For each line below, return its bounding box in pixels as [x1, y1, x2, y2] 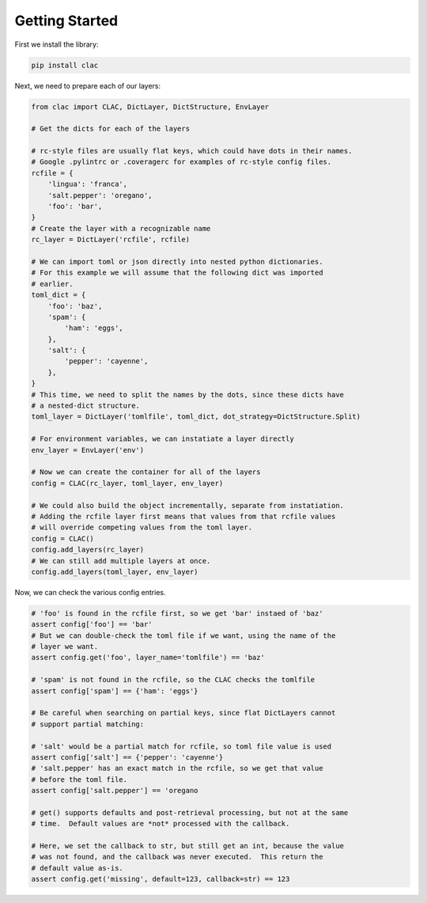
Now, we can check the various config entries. [14, 587, 166, 597]
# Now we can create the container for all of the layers [31, 468, 261, 476]
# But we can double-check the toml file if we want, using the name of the [31, 631, 336, 640]
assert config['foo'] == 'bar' [31, 620, 153, 629]
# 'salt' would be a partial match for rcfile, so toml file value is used [31, 742, 332, 751]
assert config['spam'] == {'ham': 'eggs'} [31, 686, 198, 696]
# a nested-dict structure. [31, 401, 140, 411]
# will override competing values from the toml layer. [31, 523, 253, 532]
